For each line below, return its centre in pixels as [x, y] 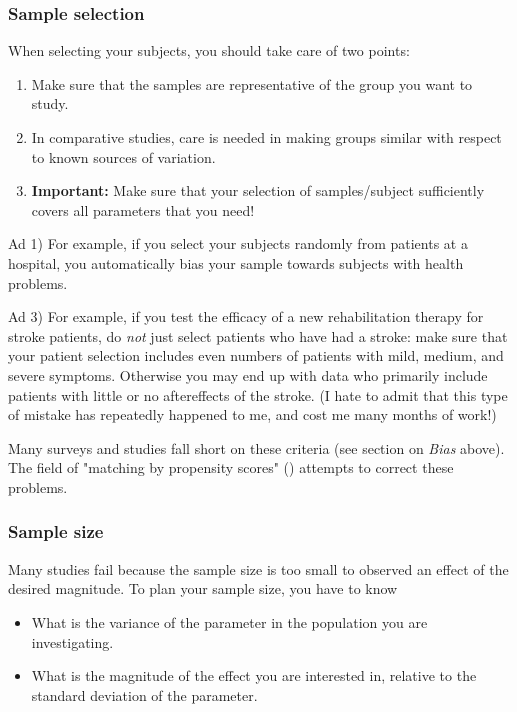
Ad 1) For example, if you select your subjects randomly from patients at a [238, 243]
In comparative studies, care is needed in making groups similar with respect [266, 137]
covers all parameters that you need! [143, 209]
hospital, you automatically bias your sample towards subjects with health [236, 262]
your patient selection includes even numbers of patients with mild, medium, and [256, 355]
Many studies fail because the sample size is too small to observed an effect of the [258, 568]
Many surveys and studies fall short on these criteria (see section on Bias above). [256, 447]
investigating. [72, 641]
